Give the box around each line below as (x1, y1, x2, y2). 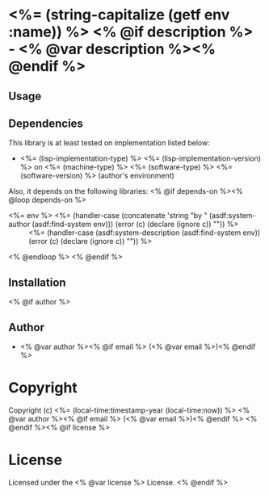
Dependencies (8, 116, 83, 130)
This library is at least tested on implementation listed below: (8, 138, 210, 148)
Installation (8, 275, 66, 289)
